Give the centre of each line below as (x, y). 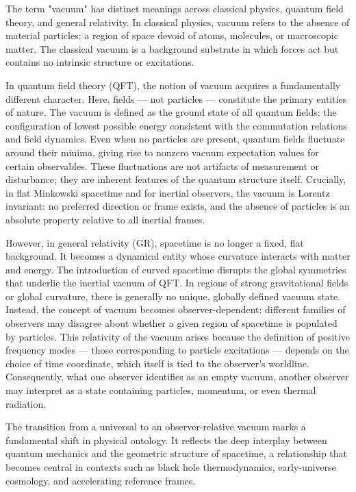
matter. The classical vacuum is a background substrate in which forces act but (172, 48)
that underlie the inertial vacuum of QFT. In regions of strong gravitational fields (177, 283)
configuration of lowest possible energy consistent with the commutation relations (176, 125)
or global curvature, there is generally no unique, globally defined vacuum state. (173, 296)
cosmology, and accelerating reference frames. (101, 480)
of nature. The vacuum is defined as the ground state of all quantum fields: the (171, 112)
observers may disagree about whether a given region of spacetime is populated (171, 323)
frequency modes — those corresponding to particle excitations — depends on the (177, 350)
